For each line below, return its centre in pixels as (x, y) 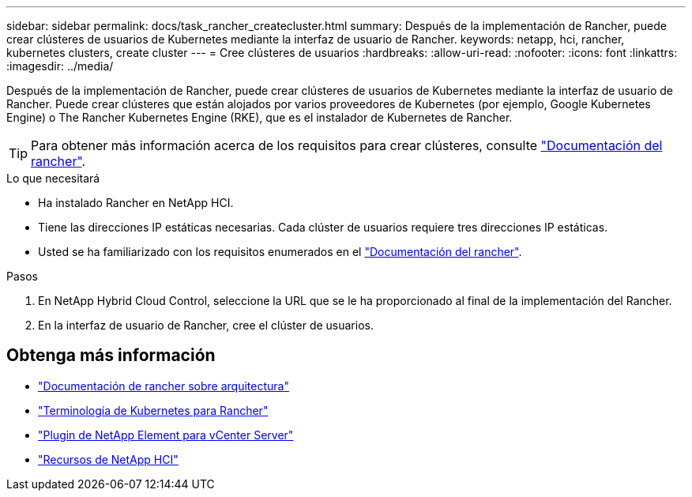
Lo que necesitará (53, 178)
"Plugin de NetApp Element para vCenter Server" (166, 435)
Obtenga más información (111, 356)
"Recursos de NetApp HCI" (108, 459)
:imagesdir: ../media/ (60, 66)
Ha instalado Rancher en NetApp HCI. (136, 203)
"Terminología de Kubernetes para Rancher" (153, 410)
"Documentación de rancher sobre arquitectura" (164, 386)
